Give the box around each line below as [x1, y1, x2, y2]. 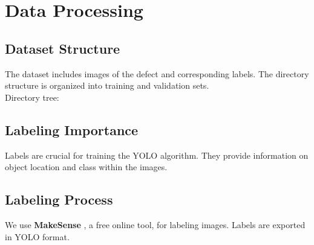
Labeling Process [5, 190, 113, 209]
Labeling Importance [5, 120, 139, 139]
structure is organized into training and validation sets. [5, 79, 209, 92]
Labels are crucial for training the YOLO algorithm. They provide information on [5, 148, 309, 161]
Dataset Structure [5, 39, 120, 57]
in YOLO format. [5, 230, 70, 243]
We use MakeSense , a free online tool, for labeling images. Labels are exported [5, 218, 306, 231]
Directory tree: [5, 91, 59, 103]
